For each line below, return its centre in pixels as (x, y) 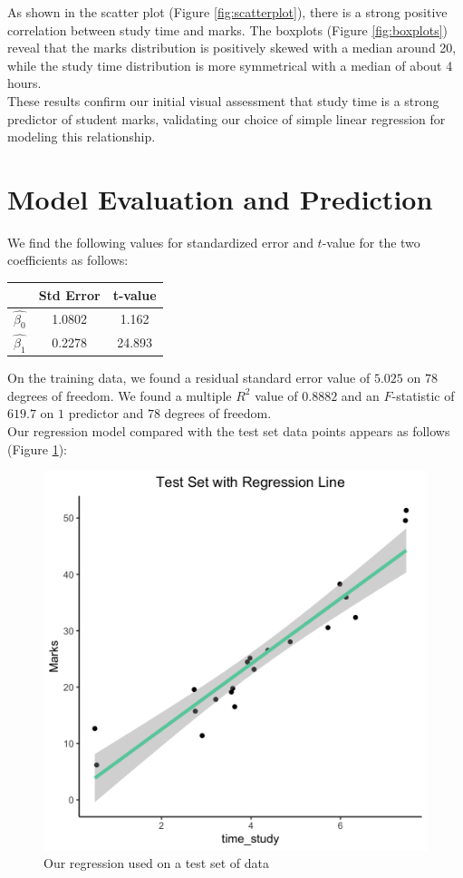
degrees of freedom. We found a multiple (120, 395)
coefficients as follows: (68, 260)
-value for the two (371, 242)
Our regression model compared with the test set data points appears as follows (229, 430)
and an (360, 395)
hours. (24, 83)
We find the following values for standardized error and (160, 242)
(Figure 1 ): (37, 449)
